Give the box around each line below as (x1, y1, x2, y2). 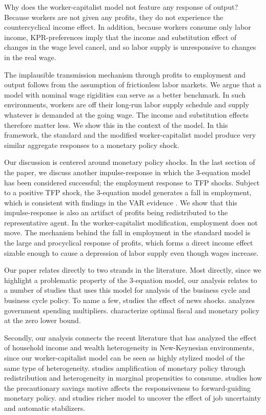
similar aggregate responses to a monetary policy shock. (4, 139, 179, 150)
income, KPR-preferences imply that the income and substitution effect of (4, 31, 237, 42)
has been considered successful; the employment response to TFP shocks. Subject (4, 177, 260, 187)
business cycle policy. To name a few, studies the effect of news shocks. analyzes (4, 295, 255, 306)
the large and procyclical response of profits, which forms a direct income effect (4, 237, 253, 248)
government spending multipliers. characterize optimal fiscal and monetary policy (4, 305, 260, 315)
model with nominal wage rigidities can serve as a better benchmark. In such (4, 89, 245, 100)
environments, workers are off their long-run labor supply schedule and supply (4, 99, 249, 110)
